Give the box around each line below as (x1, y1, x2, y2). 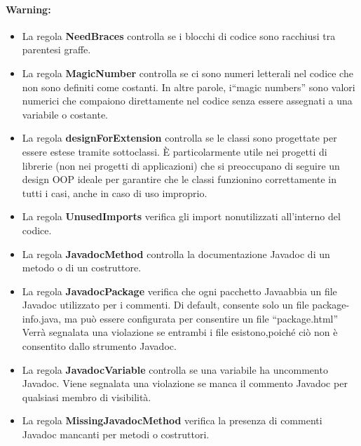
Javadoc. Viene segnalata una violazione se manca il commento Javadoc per (22, 376, 348, 391)
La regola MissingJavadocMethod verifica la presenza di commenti (22, 413, 322, 428)
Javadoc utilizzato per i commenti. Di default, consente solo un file (22, 297, 309, 312)
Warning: (6, 1, 51, 16)
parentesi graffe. (22, 42, 91, 57)
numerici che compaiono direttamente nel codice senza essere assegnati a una (22, 93, 353, 108)
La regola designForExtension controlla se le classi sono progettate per (22, 130, 337, 145)
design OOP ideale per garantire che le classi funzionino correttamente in (22, 172, 337, 187)
